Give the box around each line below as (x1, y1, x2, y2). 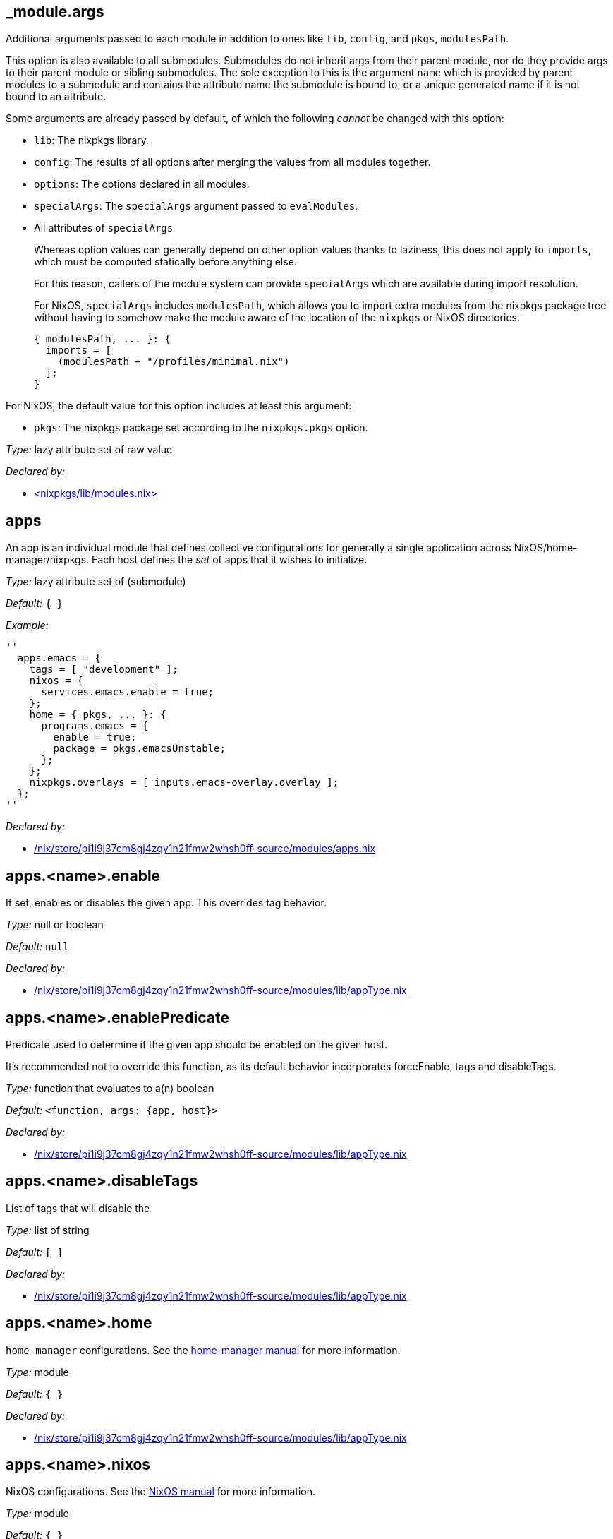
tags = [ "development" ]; (29, 664, 178, 676)
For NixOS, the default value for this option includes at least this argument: (6, 400, 352, 412)
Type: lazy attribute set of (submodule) (6, 575, 186, 588)
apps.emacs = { (17, 652, 101, 664)
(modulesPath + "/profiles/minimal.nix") (57, 356, 290, 368)
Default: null (6, 940, 69, 953)
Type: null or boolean (6, 918, 104, 931)
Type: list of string (6, 1223, 90, 1236)
